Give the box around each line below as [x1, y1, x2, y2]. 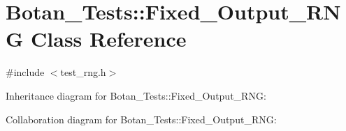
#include [6, 65, 45, 79]
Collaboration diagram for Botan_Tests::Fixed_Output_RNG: [6, 111, 277, 126]
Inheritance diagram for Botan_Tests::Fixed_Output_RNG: [6, 88, 266, 102]
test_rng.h [60, 65, 106, 79]
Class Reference [31, 24, 187, 53]
